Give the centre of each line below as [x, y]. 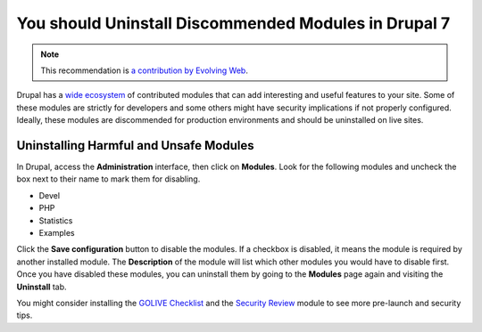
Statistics [56, 220]
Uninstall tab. [42, 287]
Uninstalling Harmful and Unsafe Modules [135, 146]
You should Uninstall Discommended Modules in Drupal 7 [233, 23]
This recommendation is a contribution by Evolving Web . [145, 70]
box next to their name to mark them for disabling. [108, 179]
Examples [57, 232]
